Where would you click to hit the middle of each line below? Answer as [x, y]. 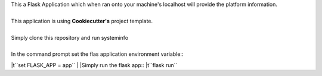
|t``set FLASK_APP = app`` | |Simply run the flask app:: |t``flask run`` [94, 65]
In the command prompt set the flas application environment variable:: [97, 54]
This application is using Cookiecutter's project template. [82, 21]
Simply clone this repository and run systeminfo [70, 37]
